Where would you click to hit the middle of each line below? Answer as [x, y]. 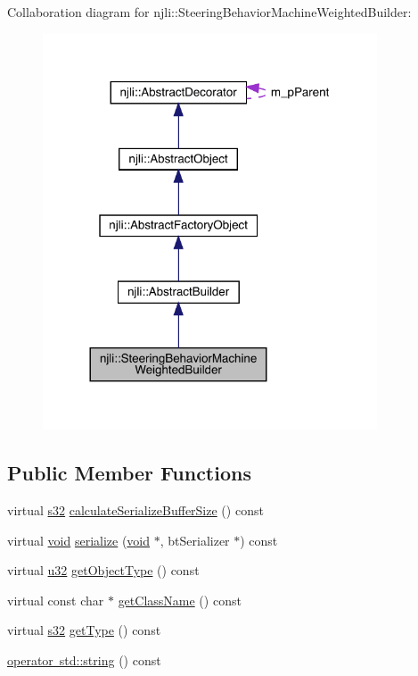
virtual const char [56, 600]
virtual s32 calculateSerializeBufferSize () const [135, 510]
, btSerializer [195, 540]
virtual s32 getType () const [84, 630]
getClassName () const [180, 600]
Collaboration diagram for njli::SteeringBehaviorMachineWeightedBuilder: [209, 12]
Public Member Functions [129, 473]
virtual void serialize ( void [79, 540]
